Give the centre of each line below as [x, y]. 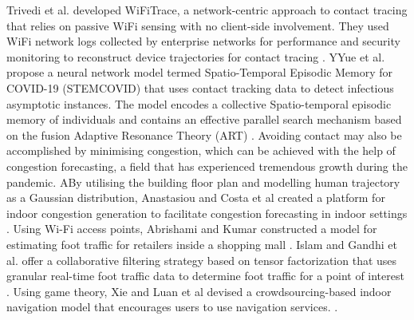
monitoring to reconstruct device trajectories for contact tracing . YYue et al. [196, 56]
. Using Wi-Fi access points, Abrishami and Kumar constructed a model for [192, 229]
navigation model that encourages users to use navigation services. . [172, 307]
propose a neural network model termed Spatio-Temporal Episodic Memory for [200, 72]
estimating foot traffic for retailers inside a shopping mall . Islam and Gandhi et [202, 244]
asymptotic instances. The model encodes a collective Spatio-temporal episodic [199, 103]
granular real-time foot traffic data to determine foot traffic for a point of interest [205, 276]
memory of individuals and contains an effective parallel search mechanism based [204, 119]
